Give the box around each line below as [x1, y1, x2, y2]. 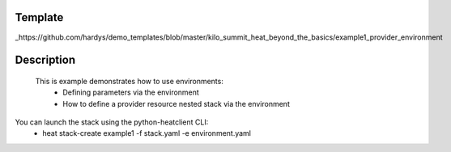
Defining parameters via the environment [62, 87, 200, 97]
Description [15, 53, 76, 67]
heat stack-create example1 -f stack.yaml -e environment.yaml [42, 129, 251, 138]
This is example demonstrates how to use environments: [35, 76, 224, 86]
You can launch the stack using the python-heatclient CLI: [15, 117, 209, 127]
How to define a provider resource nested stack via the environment [62, 99, 291, 108]
